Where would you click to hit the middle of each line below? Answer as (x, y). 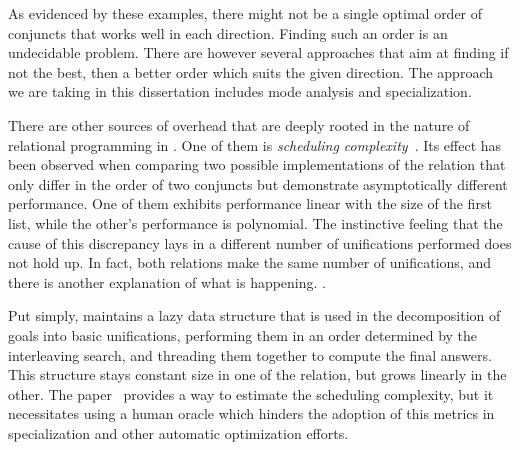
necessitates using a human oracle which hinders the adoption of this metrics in (251, 413)
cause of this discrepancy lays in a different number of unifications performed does (260, 242)
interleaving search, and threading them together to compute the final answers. (250, 354)
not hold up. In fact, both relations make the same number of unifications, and (249, 262)
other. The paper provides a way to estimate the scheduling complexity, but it (251, 393)
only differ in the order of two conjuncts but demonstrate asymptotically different (258, 183)
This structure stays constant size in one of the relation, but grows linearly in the (257, 374)
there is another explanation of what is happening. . (167, 281)
